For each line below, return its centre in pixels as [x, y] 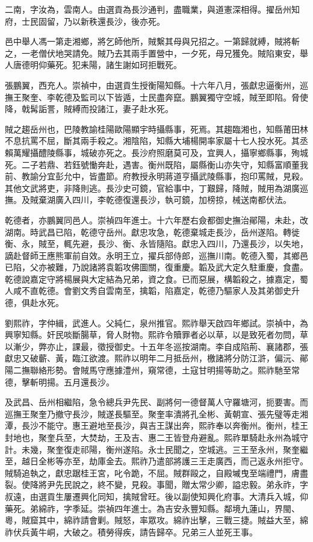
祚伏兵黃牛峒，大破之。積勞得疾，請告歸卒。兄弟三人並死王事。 [131, 531]
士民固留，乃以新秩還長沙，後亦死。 [93, 21]
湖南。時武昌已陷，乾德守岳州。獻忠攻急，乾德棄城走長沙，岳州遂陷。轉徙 [152, 232]
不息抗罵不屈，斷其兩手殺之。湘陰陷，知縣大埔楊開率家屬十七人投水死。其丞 [156, 141]
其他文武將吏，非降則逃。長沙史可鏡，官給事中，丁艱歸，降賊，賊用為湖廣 [152, 188]
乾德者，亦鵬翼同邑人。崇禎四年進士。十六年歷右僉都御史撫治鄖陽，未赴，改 [156, 220]
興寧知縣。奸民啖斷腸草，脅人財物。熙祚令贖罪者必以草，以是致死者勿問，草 [156, 335]
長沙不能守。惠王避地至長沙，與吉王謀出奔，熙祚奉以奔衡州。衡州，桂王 [165, 425]
